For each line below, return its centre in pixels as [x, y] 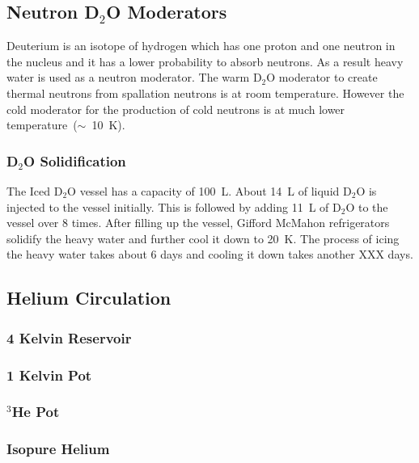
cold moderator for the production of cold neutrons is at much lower [176, 109]
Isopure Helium [58, 449]
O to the [367, 206]
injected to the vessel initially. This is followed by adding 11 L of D [174, 206]
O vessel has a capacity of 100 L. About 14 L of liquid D [209, 190]
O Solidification [75, 160]
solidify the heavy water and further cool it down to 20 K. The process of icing [203, 238]
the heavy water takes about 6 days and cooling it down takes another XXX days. [210, 254]
